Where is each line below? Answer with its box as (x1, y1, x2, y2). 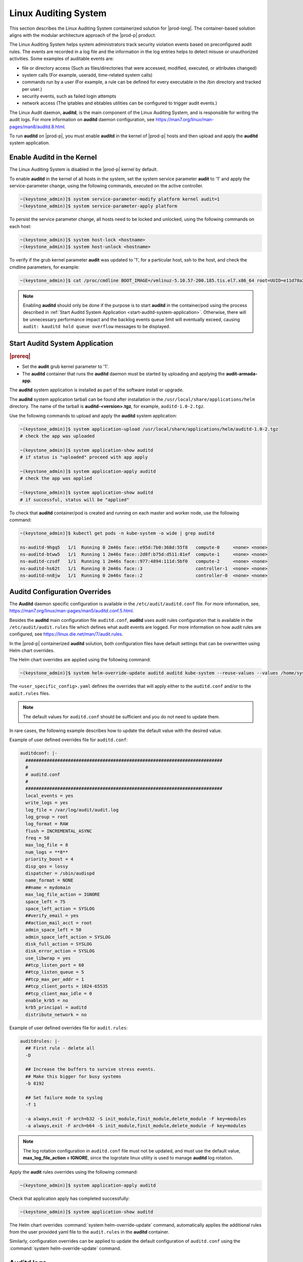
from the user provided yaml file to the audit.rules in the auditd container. (9, 1229, 169, 1235)
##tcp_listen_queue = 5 (25, 969, 84, 975)
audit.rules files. (9, 690, 50, 696)
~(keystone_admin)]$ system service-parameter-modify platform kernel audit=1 (20, 196, 220, 202)
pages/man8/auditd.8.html (9, 124, 65, 130)
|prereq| (9, 353, 31, 360)
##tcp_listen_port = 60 (25, 962, 84, 968)
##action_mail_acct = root (25, 920, 92, 926)
